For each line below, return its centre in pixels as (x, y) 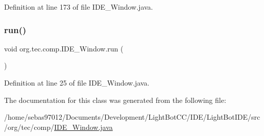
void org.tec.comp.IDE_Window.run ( (64, 48)
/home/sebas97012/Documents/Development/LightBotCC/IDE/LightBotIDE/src (132, 117)
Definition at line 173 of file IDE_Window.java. (79, 7)
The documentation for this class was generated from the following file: (115, 100)
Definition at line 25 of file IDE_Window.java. (77, 83)
